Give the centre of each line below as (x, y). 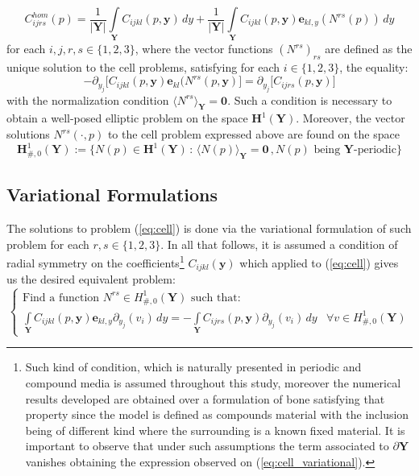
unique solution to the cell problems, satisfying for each (143, 67)
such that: (216, 298)
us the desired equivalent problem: (91, 279)
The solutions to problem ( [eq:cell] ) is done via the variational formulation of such (209, 228)
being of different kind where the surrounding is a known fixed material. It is (215, 430)
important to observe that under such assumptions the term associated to (207, 446)
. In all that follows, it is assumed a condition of (279, 244)
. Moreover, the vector (351, 118)
